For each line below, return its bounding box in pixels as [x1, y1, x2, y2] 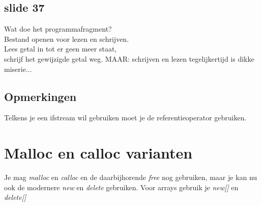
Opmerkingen [4, 88, 77, 104]
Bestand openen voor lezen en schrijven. [4, 33, 129, 44]
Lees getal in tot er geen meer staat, [4, 43, 117, 54]
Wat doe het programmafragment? [4, 23, 112, 34]
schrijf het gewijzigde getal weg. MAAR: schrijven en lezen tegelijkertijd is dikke [4, 53, 254, 64]
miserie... [4, 63, 32, 74]
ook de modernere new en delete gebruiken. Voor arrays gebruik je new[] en [4, 182, 239, 192]
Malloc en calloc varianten [4, 142, 193, 163]
